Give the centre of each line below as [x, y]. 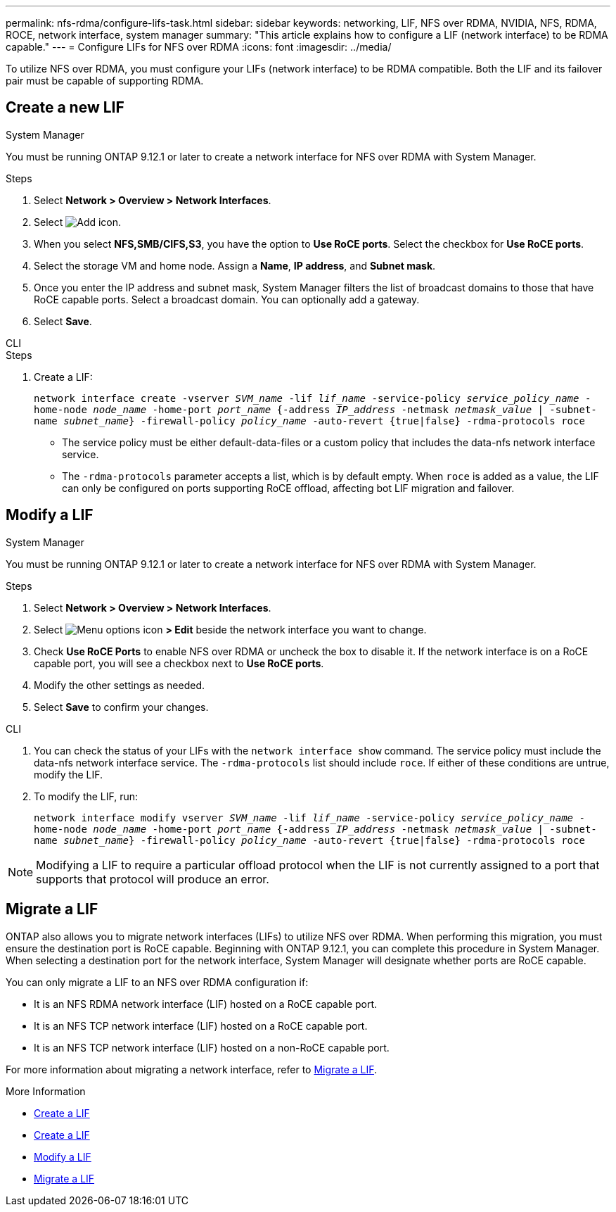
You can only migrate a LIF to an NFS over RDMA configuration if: [157, 982]
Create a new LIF [65, 108]
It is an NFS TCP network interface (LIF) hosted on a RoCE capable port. [201, 1025]
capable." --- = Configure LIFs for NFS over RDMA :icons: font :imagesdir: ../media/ [199, 47]
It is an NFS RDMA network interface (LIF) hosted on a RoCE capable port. [206, 1004]
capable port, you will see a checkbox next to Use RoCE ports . [179, 663]
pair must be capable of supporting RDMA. [105, 81]
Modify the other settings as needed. [119, 685]
